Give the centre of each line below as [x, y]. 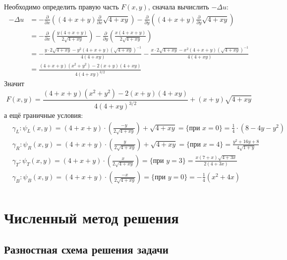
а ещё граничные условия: [44, 115]
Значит [14, 83]
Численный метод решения [91, 217]
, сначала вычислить [178, 6]
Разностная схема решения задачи [86, 249]
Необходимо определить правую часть [61, 6]
